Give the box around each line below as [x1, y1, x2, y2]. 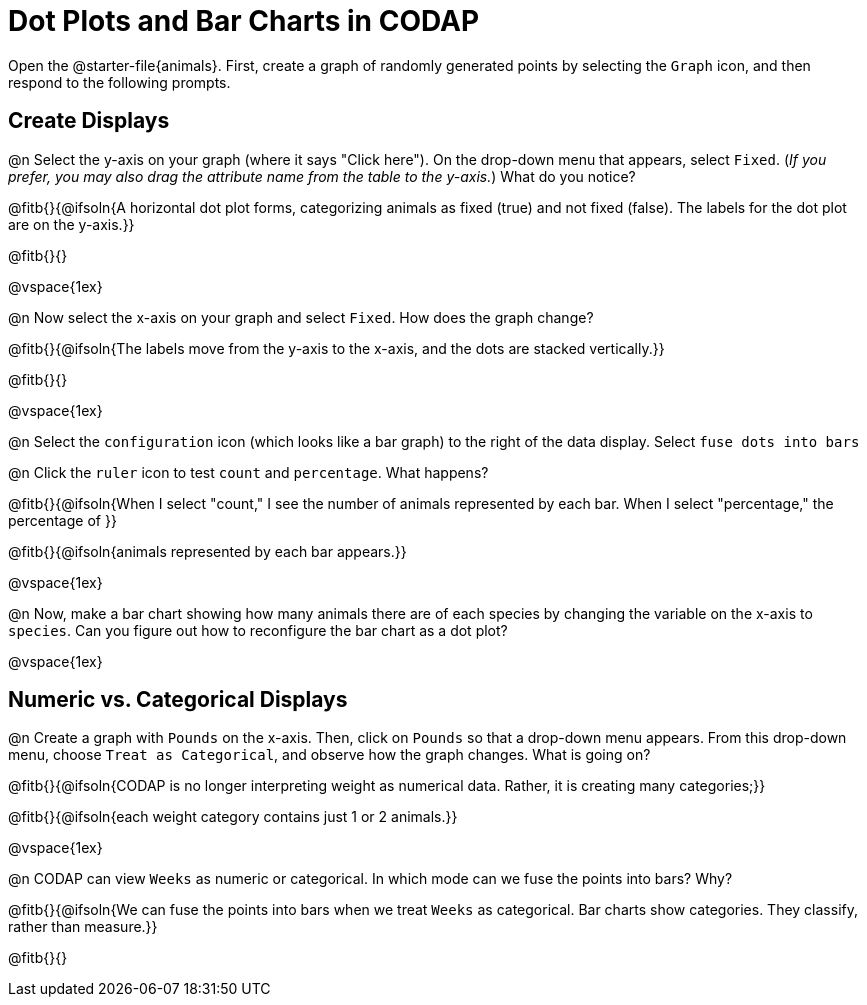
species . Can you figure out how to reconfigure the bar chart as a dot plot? [8, 621, 508, 639]
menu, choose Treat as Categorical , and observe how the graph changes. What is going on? [8, 746, 651, 764]
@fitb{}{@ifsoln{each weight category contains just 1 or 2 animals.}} [8, 808, 458, 826]
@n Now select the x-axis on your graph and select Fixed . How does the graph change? [8, 308, 594, 326]
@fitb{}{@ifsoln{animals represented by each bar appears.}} [8, 542, 407, 560]
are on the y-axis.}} [8, 215, 135, 233]
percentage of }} [8, 511, 117, 529]
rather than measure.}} [8, 918, 158, 936]
